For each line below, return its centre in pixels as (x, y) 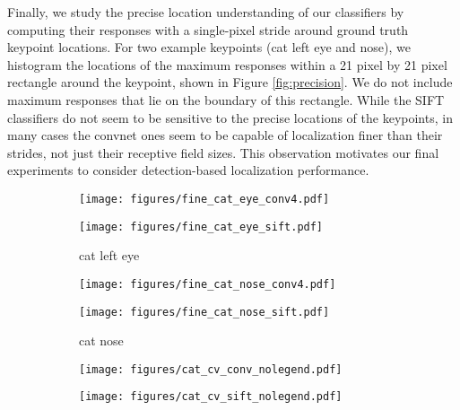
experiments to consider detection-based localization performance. (188, 170)
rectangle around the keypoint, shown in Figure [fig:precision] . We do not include (230, 82)
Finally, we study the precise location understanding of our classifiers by (206, 12)
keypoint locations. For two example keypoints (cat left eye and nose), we (209, 47)
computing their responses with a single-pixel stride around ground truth (208, 29)
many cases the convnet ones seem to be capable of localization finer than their (225, 135)
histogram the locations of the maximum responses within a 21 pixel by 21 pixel (227, 64)
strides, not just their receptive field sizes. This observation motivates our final (223, 152)
